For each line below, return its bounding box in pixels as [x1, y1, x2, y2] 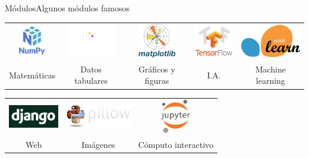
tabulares [74, 74, 108, 87]
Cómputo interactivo [138, 138, 214, 150]
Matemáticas [9, 68, 56, 81]
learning [256, 74, 285, 87]
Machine [255, 62, 286, 75]
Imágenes [81, 138, 115, 150]
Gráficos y [138, 62, 175, 75]
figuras [144, 74, 169, 87]
